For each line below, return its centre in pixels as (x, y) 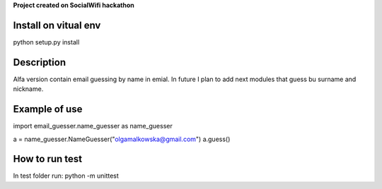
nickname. (28, 89)
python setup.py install (46, 42)
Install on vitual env (57, 25)
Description (40, 62)
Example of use (48, 109)
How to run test (48, 159)
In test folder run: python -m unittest (66, 176)
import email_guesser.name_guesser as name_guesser (93, 126)
